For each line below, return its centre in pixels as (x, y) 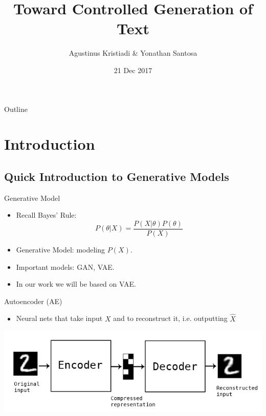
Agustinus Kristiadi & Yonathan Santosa (133, 53)
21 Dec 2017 (133, 70)
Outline (16, 109)
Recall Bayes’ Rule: (46, 215)
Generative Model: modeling (61, 249)
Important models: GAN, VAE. (65, 267)
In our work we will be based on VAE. (76, 284)
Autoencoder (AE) (33, 301)
